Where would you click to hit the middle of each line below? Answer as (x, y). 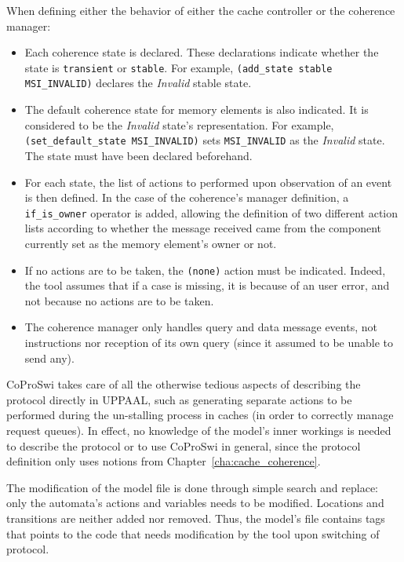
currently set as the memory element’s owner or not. (151, 243)
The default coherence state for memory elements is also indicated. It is (197, 109)
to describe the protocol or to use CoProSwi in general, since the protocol (184, 445)
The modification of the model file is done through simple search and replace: (193, 487)
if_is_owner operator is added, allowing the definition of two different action (211, 212)
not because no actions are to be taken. (119, 300)
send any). (49, 358)
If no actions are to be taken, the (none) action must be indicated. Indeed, (205, 270)
